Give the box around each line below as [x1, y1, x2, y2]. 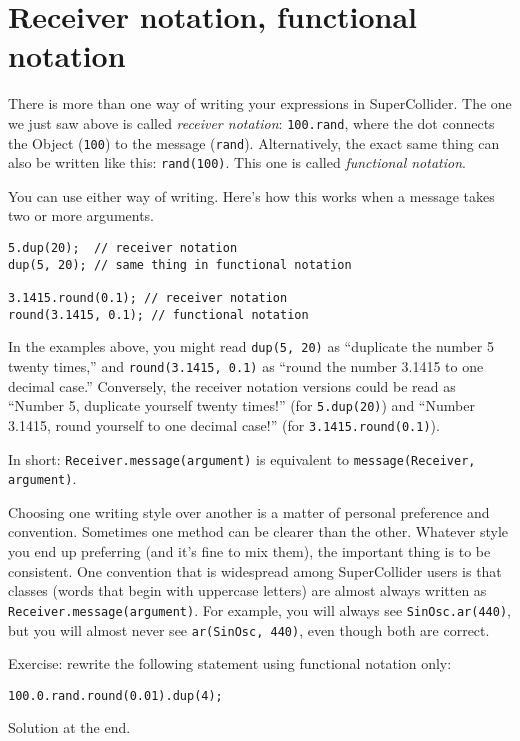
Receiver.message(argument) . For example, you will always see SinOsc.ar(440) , [8, 599, 511, 620]
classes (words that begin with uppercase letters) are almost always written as [8, 580, 487, 601]
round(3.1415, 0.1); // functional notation [8, 307, 309, 322]
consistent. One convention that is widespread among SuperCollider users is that [8, 560, 502, 581]
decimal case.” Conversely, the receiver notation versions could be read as [8, 375, 456, 396]
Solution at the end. [8, 717, 131, 738]
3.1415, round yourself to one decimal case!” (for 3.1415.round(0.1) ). [8, 414, 440, 435]
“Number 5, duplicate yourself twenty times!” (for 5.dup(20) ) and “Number [8, 395, 475, 416]
